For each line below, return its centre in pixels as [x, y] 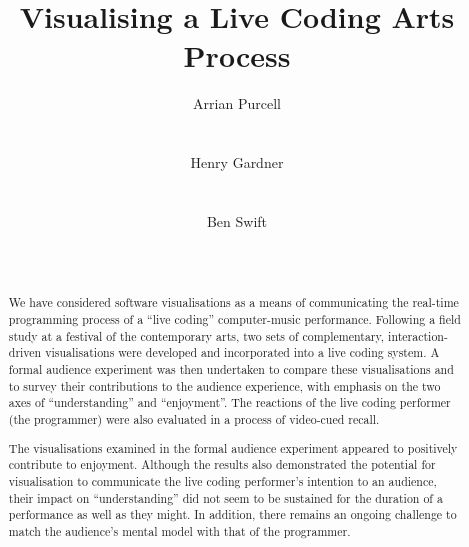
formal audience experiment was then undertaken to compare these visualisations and [231, 369]
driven [25, 352]
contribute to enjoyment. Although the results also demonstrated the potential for [222, 464]
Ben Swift [237, 220]
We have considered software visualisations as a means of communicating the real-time [233, 302]
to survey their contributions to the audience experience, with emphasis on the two [224, 385]
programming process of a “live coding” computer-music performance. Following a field [234, 319]
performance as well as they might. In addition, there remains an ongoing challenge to [232, 514]
